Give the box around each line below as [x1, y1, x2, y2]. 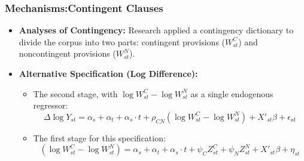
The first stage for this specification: [33, 131, 166, 144]
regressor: [33, 99, 68, 112]
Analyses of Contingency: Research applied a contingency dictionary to [19, 24, 294, 36]
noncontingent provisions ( [19, 47, 116, 60]
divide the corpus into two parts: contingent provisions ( [19, 35, 226, 48]
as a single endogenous [190, 87, 273, 100]
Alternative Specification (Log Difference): [19, 67, 198, 79]
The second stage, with [33, 87, 118, 100]
